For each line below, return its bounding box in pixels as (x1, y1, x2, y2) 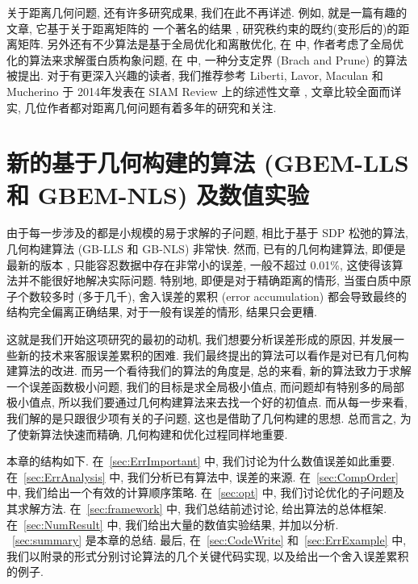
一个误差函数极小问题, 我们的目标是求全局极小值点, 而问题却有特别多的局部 (6, 378, 405, 394)
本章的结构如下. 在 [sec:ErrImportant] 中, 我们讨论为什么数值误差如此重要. (6, 453, 395, 469)
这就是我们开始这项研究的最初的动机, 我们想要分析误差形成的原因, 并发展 (6, 331, 394, 348)
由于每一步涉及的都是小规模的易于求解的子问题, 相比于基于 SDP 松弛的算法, (6, 224, 408, 241)
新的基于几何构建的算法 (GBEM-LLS (6, 146, 409, 179)
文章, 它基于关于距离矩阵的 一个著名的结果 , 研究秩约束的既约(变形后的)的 (6, 19, 399, 36)
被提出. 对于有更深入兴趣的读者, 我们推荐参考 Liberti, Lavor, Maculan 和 (6, 67, 383, 84)
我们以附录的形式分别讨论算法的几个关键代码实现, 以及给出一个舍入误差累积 (6, 547, 409, 564)
